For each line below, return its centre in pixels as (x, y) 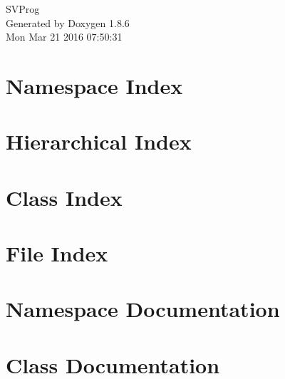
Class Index (64, 197)
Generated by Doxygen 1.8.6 (68, 22)
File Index (57, 253)
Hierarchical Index (99, 141)
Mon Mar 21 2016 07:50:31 (64, 37)
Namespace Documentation (143, 309)
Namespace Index (94, 85)
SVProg (23, 9)
